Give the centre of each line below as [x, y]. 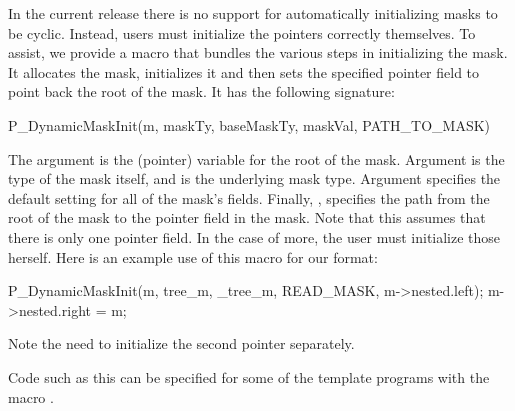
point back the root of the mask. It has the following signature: [201, 91]
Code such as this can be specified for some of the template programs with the [249, 376]
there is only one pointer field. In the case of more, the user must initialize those [254, 236]
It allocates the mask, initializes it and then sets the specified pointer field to [244, 71]
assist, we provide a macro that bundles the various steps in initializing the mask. [258, 52]
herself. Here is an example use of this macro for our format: [193, 256]
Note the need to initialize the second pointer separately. [181, 343]
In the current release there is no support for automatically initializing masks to [253, 13]
